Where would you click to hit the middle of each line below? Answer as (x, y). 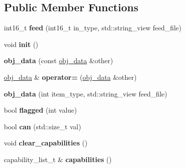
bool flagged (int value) (40, 110)
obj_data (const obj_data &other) (59, 60)
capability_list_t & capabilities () (58, 159)
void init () (21, 44)
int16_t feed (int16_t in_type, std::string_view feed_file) (93, 28)
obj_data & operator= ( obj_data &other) (70, 77)
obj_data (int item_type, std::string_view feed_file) (86, 93)
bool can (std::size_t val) (43, 126)
